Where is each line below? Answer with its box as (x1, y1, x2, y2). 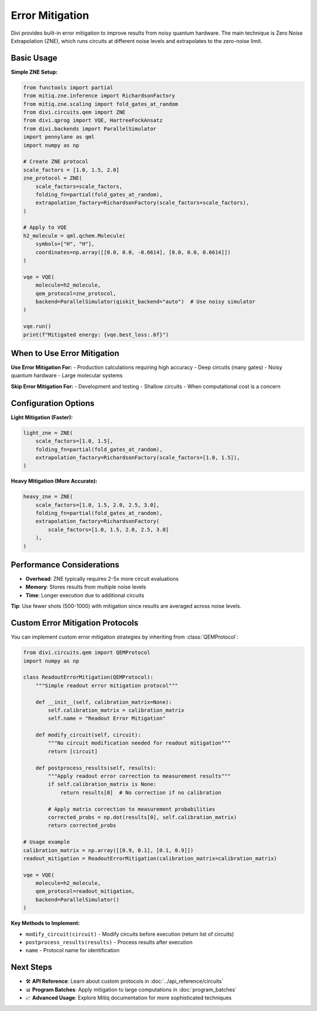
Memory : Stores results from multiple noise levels (25, 583, 146, 591)
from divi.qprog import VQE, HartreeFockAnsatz (23, 117, 163, 124)
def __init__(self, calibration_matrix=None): (35, 699, 173, 706)
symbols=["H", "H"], (35, 241, 95, 247)
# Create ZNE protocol (23, 158, 89, 165)
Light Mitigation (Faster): (11, 414, 73, 421)
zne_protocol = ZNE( (23, 175, 82, 182)
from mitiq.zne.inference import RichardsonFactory (23, 92, 176, 99)
